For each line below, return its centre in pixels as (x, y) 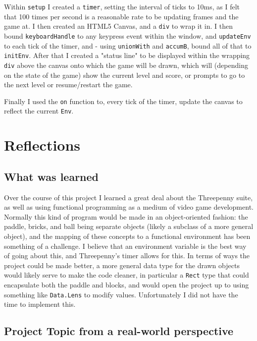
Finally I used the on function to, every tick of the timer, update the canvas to (123, 101)
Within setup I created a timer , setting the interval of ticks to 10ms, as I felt (122, 6)
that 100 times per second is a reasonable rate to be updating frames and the (121, 16)
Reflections (42, 145)
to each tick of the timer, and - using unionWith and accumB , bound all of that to (128, 45)
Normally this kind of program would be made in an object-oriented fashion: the (126, 216)
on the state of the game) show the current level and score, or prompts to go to (125, 75)
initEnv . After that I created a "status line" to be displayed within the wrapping (127, 55)
